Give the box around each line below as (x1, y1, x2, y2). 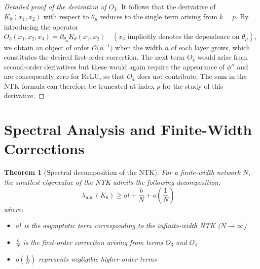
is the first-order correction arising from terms (23, 236, 163, 247)
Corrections (4, 138, 85, 159)
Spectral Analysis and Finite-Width (4, 119, 252, 139)
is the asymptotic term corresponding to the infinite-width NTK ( (24, 220, 221, 231)
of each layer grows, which (171, 42, 250, 52)
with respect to (43, 11, 89, 21)
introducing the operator (4, 22, 78, 32)
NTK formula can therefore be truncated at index (4, 80, 155, 91)
